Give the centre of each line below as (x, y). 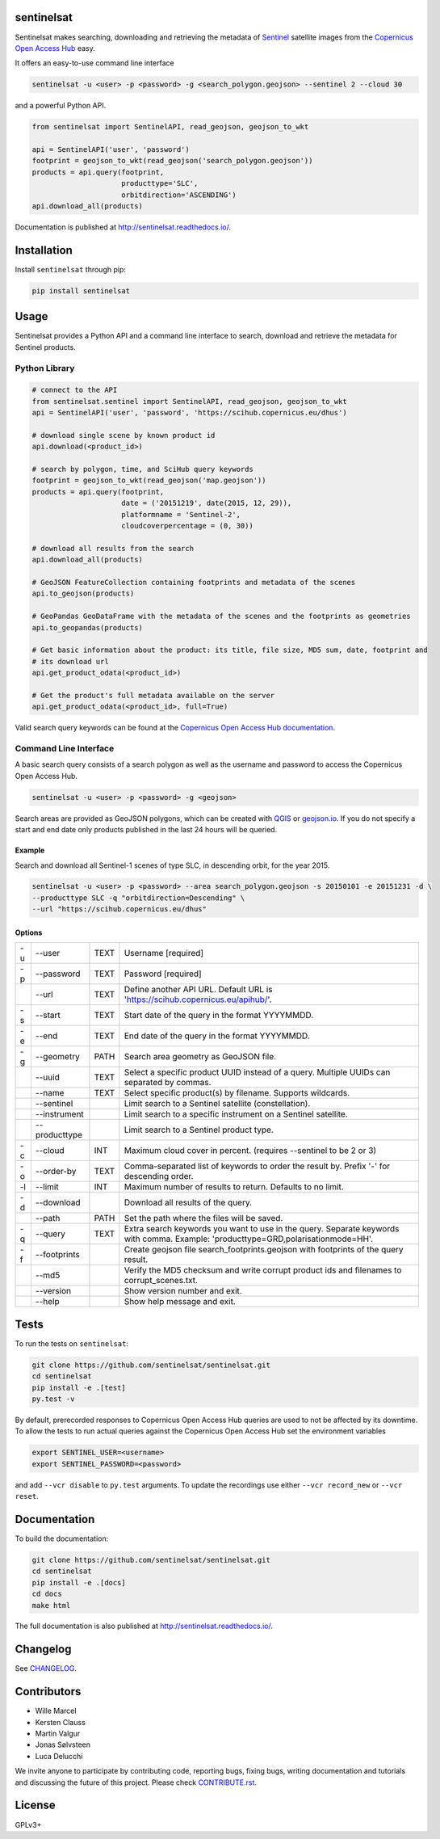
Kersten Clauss (61, 1722)
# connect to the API (75, 390)
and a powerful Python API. (61, 106)
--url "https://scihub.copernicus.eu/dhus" (119, 909)
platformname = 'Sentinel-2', (181, 514)
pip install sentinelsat (81, 290)
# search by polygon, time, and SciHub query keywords (142, 469)
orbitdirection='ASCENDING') (179, 195)
